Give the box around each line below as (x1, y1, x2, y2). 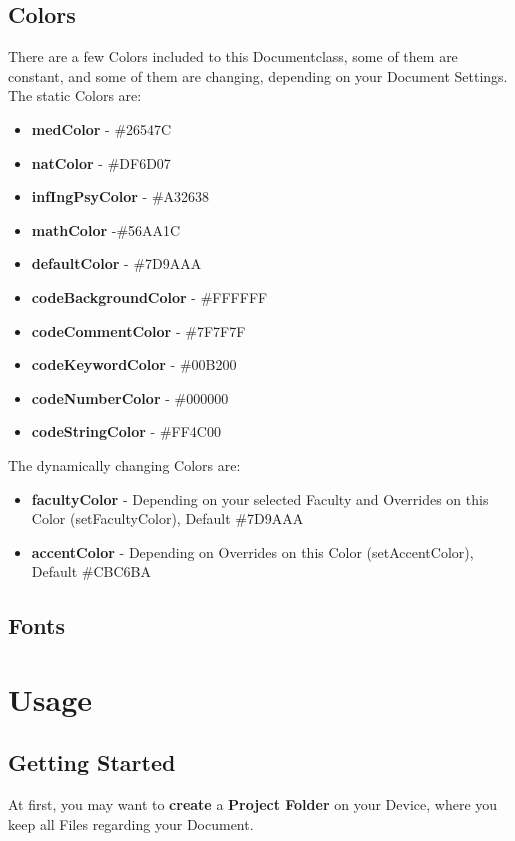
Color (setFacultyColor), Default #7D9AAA (31, 508, 304, 529)
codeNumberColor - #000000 (31, 387, 229, 408)
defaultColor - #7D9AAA (31, 253, 202, 274)
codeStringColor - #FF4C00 (31, 421, 221, 442)
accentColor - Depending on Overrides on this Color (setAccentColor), (31, 541, 474, 562)
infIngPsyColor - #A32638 (31, 186, 210, 207)
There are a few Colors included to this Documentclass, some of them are (8, 46, 458, 67)
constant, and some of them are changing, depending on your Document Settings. (8, 65, 508, 86)
